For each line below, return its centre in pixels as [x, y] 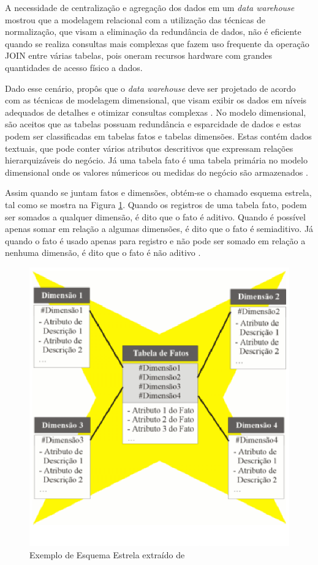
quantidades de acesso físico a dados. [74, 67]
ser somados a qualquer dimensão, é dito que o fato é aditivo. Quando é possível [155, 216]
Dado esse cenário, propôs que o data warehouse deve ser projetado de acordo [150, 88]
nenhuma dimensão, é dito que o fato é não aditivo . [103, 253]
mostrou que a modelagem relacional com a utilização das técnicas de [135, 19]
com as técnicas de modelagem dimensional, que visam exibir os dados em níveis [156, 100]
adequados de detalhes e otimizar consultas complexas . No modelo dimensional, [156, 112]
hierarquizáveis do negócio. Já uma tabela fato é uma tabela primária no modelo [156, 160]
